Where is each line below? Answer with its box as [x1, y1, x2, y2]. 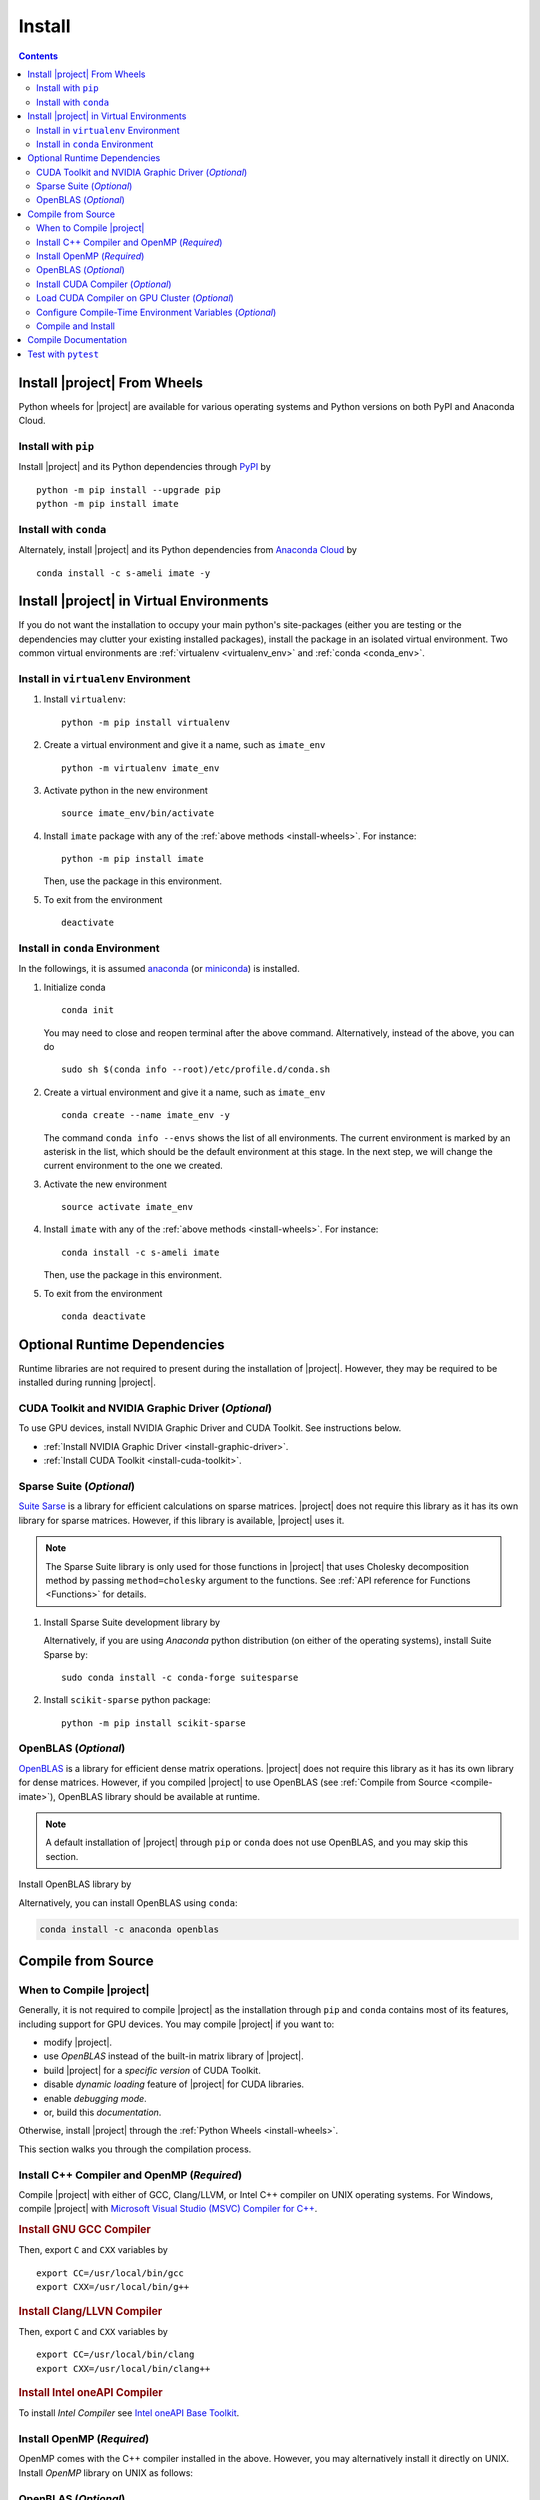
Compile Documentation [27, 334, 127, 346]
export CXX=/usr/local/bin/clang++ [36, 2363, 211, 2374]
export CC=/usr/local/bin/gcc [36, 2267, 185, 2279]
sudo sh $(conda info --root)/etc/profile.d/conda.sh [61, 1064, 330, 1075]
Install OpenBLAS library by [18, 1878, 132, 1890]
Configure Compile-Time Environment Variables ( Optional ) [36, 306, 277, 318]
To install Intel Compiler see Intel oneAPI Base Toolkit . [18, 2407, 240, 2419]
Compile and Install [36, 320, 115, 332]
